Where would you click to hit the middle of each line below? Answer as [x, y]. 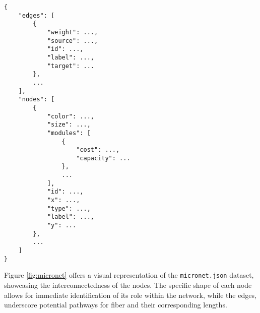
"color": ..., [71, 116]
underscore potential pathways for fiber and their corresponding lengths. [116, 305]
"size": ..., [69, 125]
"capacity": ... [103, 158]
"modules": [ [69, 133]
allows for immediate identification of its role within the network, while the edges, [130, 295]
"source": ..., [73, 41]
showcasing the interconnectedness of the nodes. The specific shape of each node [128, 285]
